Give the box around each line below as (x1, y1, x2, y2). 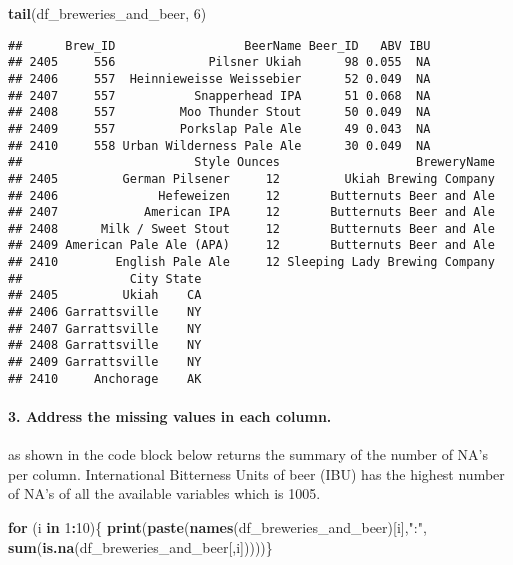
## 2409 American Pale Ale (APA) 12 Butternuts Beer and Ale (8, 238, 495, 253)
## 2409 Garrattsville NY (8, 355, 202, 370)
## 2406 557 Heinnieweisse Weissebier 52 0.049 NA (8, 71, 431, 86)
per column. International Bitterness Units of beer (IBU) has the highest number (8, 463, 505, 484)
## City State (8, 271, 202, 286)
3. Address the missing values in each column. (8, 405, 332, 426)
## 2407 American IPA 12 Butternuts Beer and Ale (8, 205, 495, 220)
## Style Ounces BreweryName (8, 155, 495, 170)
